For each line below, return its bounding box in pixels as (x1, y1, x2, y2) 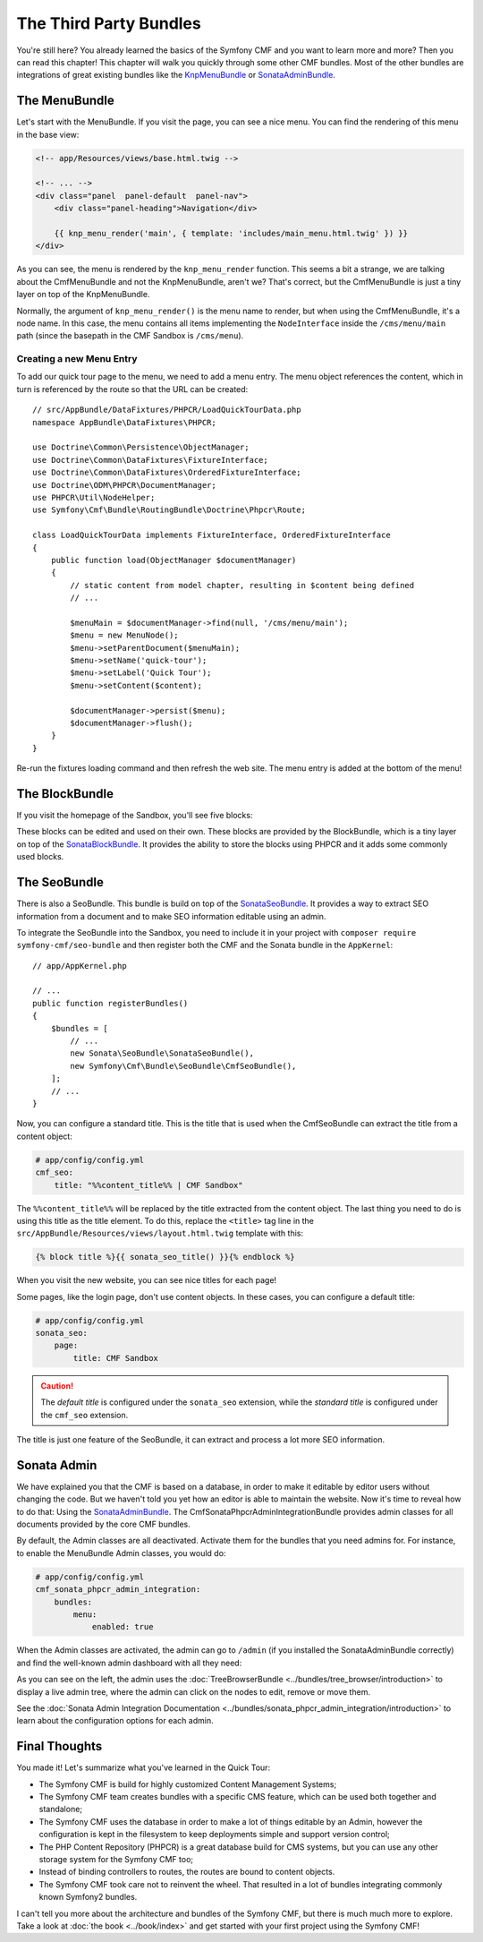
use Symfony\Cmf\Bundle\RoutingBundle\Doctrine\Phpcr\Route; (32, 505, 306, 515)
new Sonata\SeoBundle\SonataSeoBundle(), (70, 1048, 255, 1058)
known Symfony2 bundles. (38, 1892, 138, 1903)
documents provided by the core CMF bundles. (16, 1519, 191, 1530)
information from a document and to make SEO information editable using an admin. (16, 911, 326, 921)
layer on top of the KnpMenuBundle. (16, 289, 150, 300)
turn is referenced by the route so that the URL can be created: (16, 383, 249, 394)
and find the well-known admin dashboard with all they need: (16, 1657, 242, 1668)
